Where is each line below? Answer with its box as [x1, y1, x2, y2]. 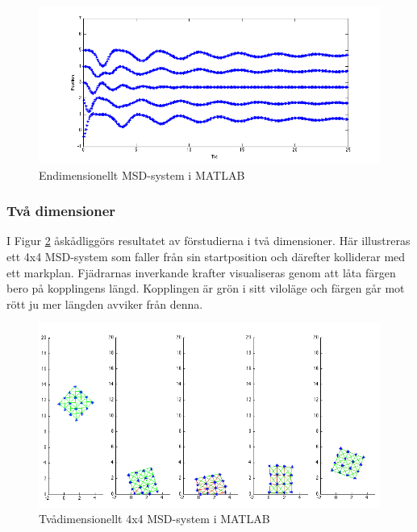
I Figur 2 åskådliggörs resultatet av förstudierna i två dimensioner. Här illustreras [6, 232, 411, 249]
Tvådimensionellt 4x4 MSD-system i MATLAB [39, 510, 270, 527]
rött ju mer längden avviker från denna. [6, 295, 203, 312]
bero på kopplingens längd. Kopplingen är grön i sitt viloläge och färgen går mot [6, 280, 405, 297]
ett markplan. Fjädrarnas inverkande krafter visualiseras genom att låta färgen [6, 264, 396, 281]
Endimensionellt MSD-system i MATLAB [39, 166, 245, 183]
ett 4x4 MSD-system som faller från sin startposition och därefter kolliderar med [6, 248, 406, 265]
